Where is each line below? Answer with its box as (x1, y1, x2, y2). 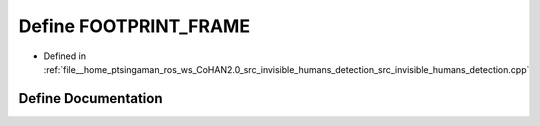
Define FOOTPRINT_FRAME (18, 15, 250, 37)
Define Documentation (18, 90, 163, 107)
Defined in (43, 50, 87, 62)
